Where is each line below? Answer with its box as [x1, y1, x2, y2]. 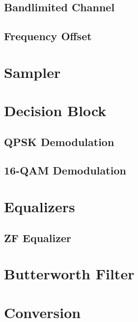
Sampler [4, 62, 61, 82]
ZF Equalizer [4, 230, 71, 245]
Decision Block [4, 100, 107, 121]
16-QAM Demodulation [4, 163, 126, 178]
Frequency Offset [4, 28, 92, 44]
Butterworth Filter [4, 264, 135, 284]
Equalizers [4, 197, 75, 217]
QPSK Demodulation [4, 134, 114, 149]
